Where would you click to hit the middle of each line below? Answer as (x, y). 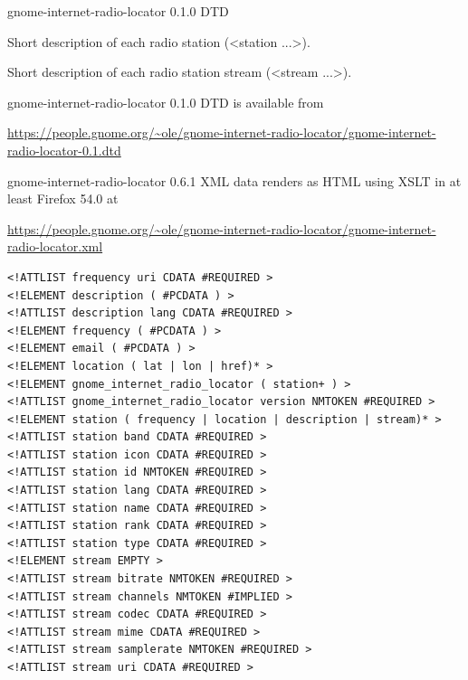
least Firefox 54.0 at (63, 198)
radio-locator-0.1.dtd (64, 150)
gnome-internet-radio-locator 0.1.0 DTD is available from (166, 102)
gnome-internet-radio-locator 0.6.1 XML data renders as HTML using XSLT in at (234, 180)
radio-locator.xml (55, 246)
